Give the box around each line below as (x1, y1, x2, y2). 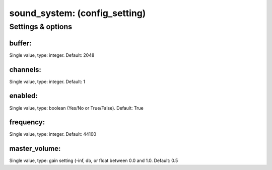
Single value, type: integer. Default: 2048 (9, 52, 95, 58)
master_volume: (9, 144, 61, 153)
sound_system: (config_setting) (9, 8, 146, 19)
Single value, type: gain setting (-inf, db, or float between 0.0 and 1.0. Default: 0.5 (9, 157, 178, 163)
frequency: (9, 118, 45, 127)
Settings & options (9, 22, 73, 31)
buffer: (9, 39, 32, 47)
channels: (9, 65, 41, 74)
